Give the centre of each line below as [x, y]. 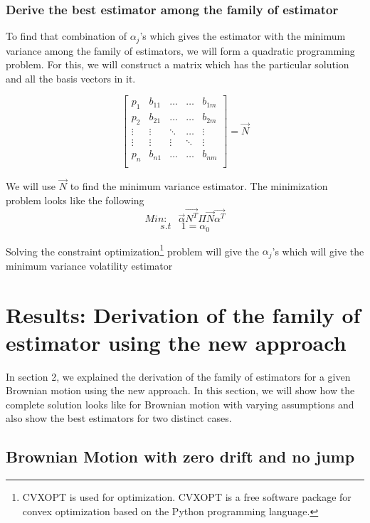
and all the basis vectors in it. [71, 78]
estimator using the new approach [176, 342]
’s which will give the [318, 251]
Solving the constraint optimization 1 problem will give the [133, 250]
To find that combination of [66, 36]
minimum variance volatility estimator [89, 265]
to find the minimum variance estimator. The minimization [199, 186]
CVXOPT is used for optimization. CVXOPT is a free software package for [187, 497]
